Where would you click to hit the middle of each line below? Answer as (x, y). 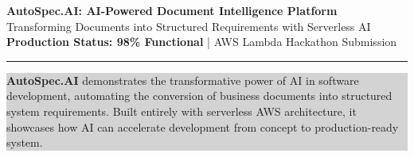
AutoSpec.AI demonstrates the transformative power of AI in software (183, 80)
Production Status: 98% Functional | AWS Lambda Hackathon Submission (202, 42)
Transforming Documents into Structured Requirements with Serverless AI (189, 26)
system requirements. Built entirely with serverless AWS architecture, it (182, 111)
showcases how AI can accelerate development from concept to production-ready (203, 126)
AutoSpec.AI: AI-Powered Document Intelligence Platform (172, 10)
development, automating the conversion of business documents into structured (199, 96)
